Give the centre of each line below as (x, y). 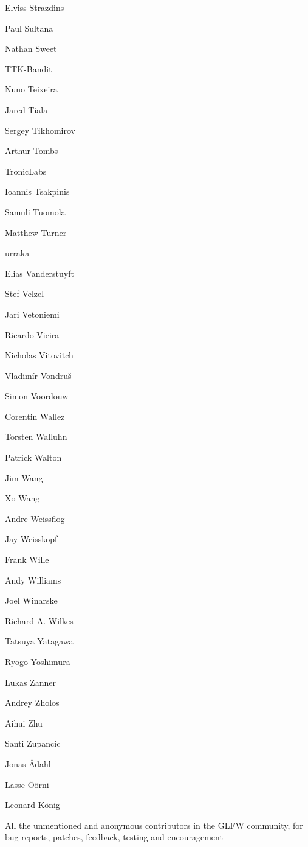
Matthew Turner (36, 232)
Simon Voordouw (37, 396)
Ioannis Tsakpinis (37, 191)
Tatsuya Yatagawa (39, 641)
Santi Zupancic (33, 743)
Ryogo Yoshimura (38, 661)
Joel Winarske (31, 600)
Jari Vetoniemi (32, 314)
